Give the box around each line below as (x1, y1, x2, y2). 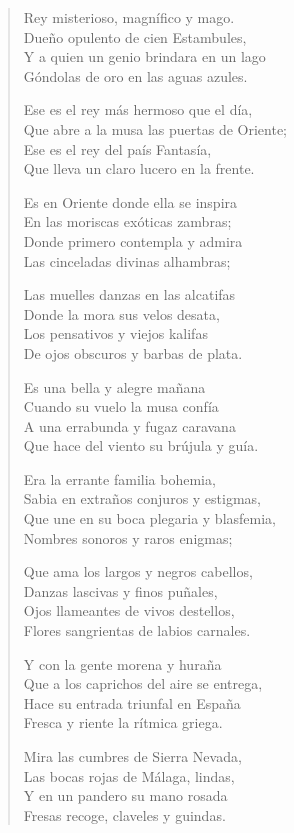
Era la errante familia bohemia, (23, 468, 216, 489)
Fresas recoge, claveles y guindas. (23, 804, 226, 825)
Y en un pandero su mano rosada (23, 785, 228, 806)
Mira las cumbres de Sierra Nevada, (23, 746, 242, 766)
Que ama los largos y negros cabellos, (23, 561, 253, 582)
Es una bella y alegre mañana (23, 376, 206, 397)
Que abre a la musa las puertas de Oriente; (23, 118, 288, 139)
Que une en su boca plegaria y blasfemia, (23, 508, 276, 529)
